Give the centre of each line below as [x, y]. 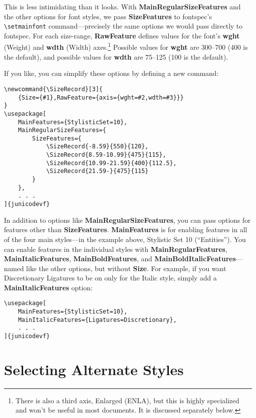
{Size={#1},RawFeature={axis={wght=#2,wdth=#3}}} [101, 97]
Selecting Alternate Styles [94, 369]
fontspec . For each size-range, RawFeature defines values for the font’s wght [122, 35]
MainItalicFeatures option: [48, 287]
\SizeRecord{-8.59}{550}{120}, [97, 147]
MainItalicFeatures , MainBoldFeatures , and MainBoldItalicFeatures [120, 259]
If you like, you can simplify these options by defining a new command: [111, 73]
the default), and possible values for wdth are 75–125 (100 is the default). [116, 56]
